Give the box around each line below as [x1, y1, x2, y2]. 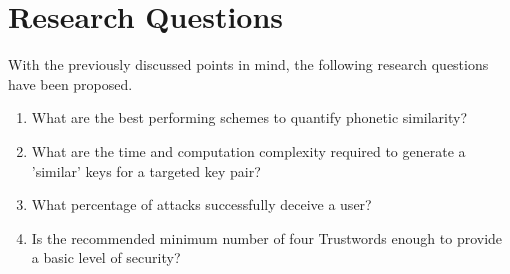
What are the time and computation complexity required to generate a [31, 140, 466, 161]
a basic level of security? [31, 247, 181, 268]
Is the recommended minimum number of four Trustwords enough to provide [31, 227, 503, 248]
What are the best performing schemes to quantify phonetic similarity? [31, 107, 468, 128]
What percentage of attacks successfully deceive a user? [31, 194, 372, 215]
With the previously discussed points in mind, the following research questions [8, 54, 489, 75]
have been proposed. [8, 73, 133, 94]
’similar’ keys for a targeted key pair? [31, 160, 261, 181]
